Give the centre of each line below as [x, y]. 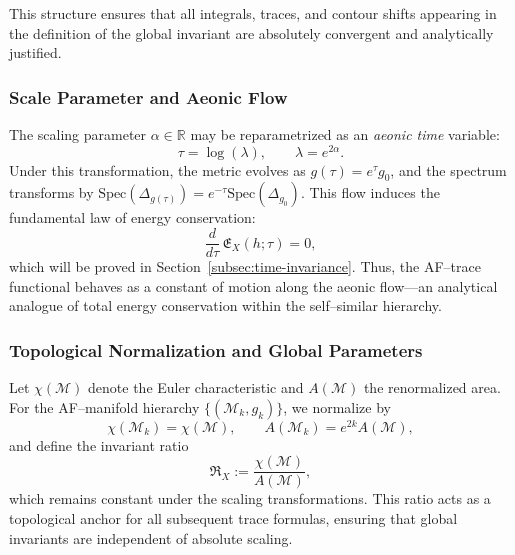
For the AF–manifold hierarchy [104, 406]
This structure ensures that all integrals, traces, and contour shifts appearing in [253, 13]
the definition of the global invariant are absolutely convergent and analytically [251, 32]
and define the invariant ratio [99, 444]
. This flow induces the [370, 192]
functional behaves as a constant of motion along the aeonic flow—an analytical [253, 285]
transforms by [51, 192]
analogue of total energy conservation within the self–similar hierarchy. [225, 305]
